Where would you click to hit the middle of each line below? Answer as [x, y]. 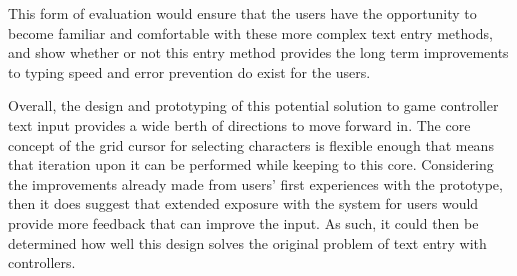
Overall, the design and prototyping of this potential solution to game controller [253, 105]
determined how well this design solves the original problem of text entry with [247, 242]
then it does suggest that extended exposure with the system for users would [243, 203]
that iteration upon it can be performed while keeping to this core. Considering [251, 164]
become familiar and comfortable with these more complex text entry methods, [250, 32]
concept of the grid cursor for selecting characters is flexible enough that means [251, 144]
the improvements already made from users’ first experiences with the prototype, [255, 183]
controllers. [42, 262]
